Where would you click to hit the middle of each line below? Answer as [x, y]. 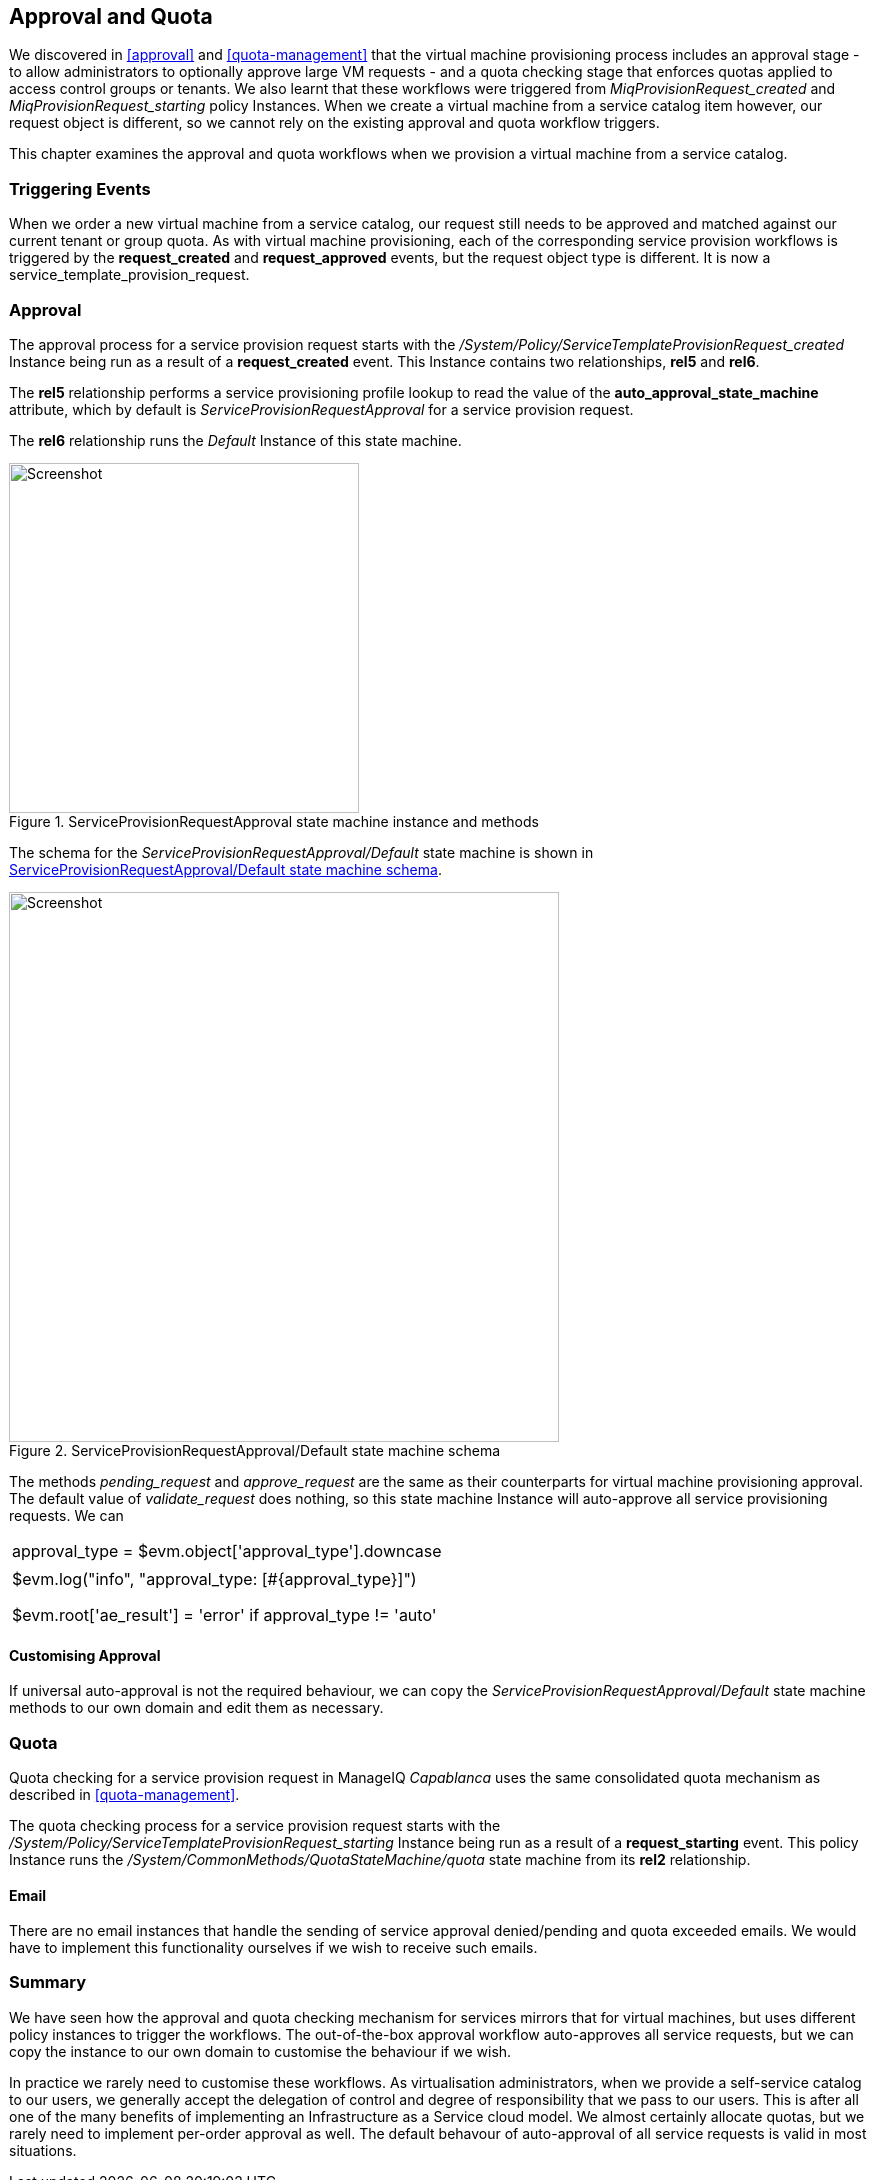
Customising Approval [85, 1655]
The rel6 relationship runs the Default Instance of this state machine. [235, 440]
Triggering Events [80, 188]
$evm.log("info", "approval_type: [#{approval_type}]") [214, 1578]
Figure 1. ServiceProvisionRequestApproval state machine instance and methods [274, 821]
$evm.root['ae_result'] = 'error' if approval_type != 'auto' [224, 1614]
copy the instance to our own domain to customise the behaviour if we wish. [260, 2051]
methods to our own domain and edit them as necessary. [196, 1708]
